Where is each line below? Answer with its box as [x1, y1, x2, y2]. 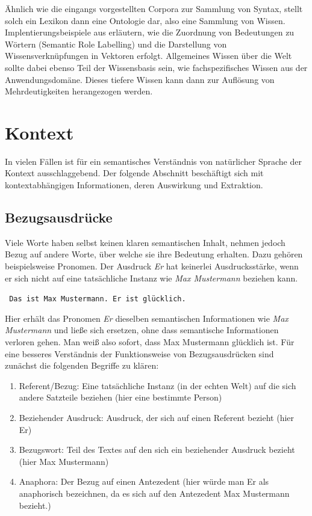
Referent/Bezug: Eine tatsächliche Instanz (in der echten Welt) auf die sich [19, 379, 296, 392]
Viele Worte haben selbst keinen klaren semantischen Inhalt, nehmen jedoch [5, 236, 285, 248]
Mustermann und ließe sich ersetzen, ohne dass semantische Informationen [5, 324, 279, 336]
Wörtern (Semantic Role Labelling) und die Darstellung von [5, 37, 227, 50]
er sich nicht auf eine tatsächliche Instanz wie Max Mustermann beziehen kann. [5, 271, 298, 284]
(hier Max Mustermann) [19, 455, 109, 467]
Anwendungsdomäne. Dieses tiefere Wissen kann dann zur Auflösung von [5, 73, 275, 85]
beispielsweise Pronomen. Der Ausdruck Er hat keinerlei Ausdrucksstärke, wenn [5, 260, 299, 272]
